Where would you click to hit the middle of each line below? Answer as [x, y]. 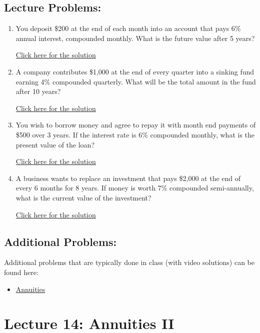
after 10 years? [38, 91]
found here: [21, 272]
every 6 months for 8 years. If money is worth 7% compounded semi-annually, [135, 188]
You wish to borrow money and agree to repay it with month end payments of [136, 125]
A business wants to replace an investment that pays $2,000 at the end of [128, 178]
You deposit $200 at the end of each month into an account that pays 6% [128, 28]
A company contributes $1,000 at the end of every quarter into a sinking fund [135, 71]
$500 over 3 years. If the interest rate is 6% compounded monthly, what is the [135, 134]
